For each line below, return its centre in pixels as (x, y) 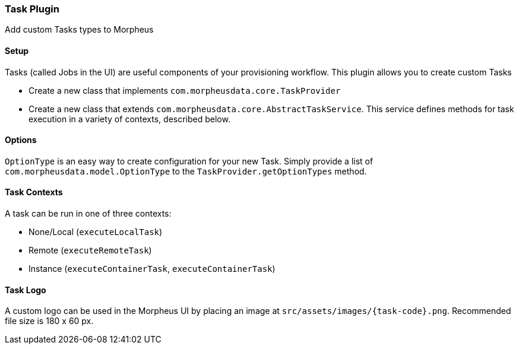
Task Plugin (32, 9)
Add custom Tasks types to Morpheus (79, 30)
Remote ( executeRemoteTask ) (90, 250)
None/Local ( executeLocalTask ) (96, 232)
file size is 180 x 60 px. (49, 321)
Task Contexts (34, 192)
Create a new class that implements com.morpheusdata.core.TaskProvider (185, 90)
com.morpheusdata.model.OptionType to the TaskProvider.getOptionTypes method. (186, 171)
